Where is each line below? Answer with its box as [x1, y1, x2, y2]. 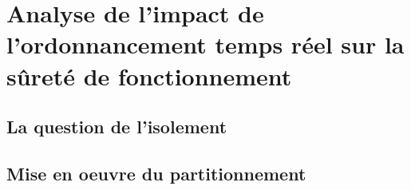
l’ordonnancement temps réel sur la [6, 28, 405, 61]
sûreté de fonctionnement [6, 59, 292, 92]
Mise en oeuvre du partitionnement [6, 160, 306, 185]
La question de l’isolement [6, 114, 227, 139]
